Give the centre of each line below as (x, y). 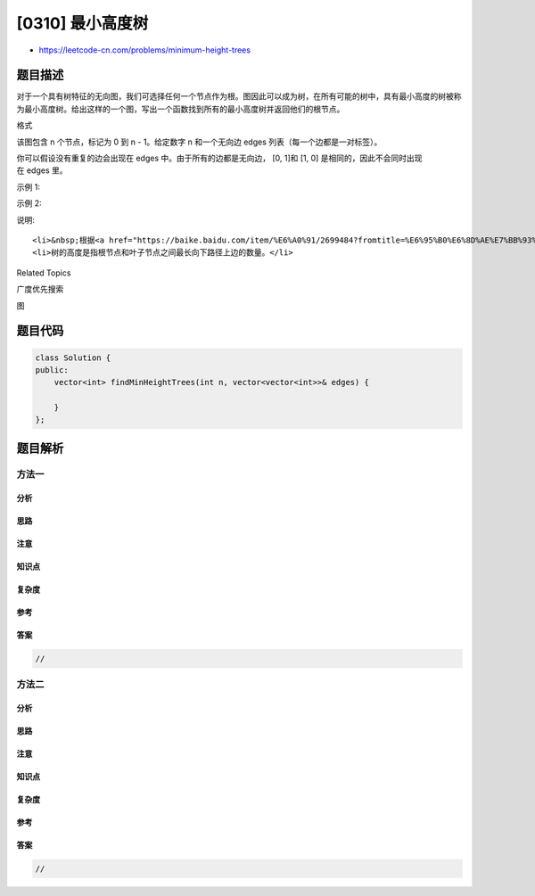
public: (52, 370)
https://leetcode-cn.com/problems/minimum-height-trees (145, 50)
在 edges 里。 (42, 170)
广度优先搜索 (40, 289)
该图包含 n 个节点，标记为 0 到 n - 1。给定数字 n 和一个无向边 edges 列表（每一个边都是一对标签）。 (199, 142)
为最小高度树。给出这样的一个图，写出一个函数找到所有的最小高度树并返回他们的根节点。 (181, 109)
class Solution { (73, 358)
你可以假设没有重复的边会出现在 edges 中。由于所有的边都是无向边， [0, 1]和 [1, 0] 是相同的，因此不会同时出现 (219, 158)
